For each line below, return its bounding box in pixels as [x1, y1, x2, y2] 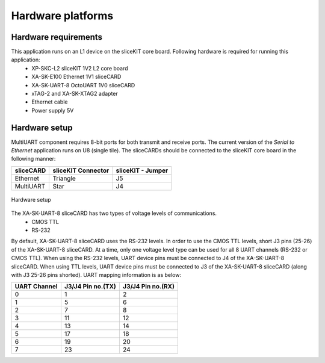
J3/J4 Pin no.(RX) [122, 282, 175, 291]
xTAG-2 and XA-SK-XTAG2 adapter [31, 90, 119, 98]
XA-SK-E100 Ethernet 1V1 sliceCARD [31, 73, 122, 81]
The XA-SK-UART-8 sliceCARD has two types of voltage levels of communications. [11, 209, 217, 217]
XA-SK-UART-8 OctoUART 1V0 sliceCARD [31, 81, 135, 88]
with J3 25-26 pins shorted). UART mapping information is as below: [11, 271, 182, 278]
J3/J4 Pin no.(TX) [64, 282, 117, 291]
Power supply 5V [31, 107, 74, 114]
